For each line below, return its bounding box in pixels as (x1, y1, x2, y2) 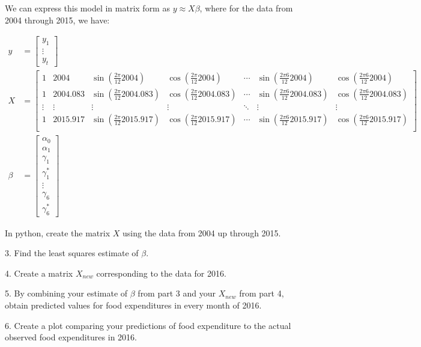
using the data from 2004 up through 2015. (123, 226, 281, 239)
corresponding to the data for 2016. (96, 266, 226, 279)
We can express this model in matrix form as (5, 2, 170, 14)
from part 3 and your (138, 287, 216, 299)
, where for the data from (199, 2, 293, 14)
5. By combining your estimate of (5, 287, 128, 299)
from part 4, (239, 287, 284, 299)
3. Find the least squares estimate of (5, 247, 139, 259)
